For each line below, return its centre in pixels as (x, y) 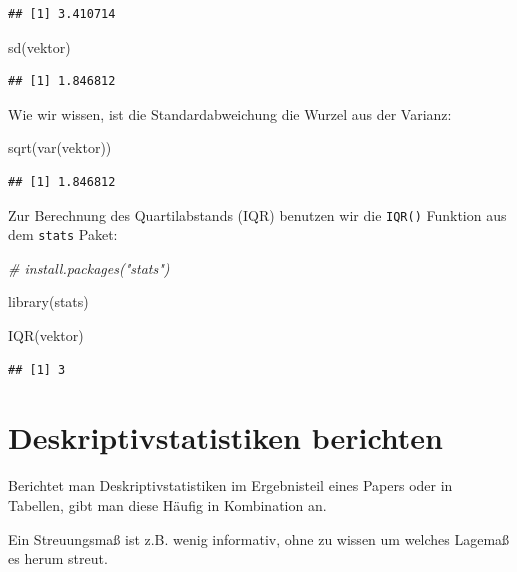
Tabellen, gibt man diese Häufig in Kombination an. (167, 504)
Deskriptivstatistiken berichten (225, 437)
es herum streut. (58, 558)
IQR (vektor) (46, 335)
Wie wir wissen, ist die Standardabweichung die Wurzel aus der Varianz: (230, 113)
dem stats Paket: (63, 234)
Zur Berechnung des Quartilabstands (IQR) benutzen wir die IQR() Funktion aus (257, 214)
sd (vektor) (39, 46)
